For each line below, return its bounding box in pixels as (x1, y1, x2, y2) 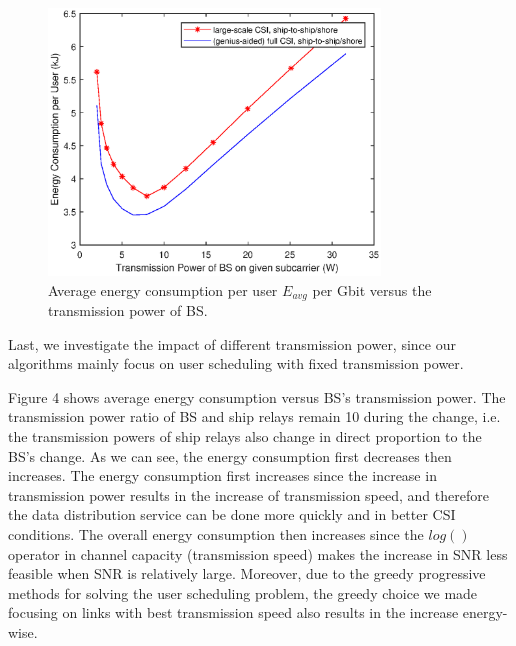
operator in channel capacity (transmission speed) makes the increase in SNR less (8, 543, 508, 564)
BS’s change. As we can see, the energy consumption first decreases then (8, 445, 452, 466)
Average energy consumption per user (48, 279, 278, 300)
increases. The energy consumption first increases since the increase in (8, 465, 437, 486)
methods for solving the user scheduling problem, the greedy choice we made (8, 582, 478, 603)
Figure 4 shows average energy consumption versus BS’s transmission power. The (8, 386, 506, 407)
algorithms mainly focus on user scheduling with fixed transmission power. (8, 353, 464, 374)
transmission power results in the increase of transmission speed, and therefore (8, 484, 489, 505)
